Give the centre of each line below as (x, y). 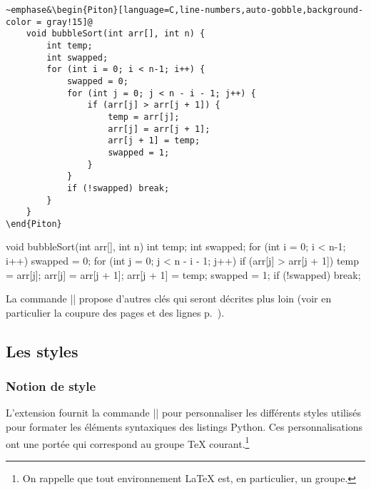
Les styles (42, 351)
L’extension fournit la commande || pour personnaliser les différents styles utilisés (184, 413)
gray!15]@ (70, 22)
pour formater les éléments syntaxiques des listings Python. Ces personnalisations (184, 427)
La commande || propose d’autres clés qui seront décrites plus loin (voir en (169, 298)
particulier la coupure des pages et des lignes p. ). (115, 312)
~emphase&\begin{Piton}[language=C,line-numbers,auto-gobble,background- (185, 10)
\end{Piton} (34, 224)
